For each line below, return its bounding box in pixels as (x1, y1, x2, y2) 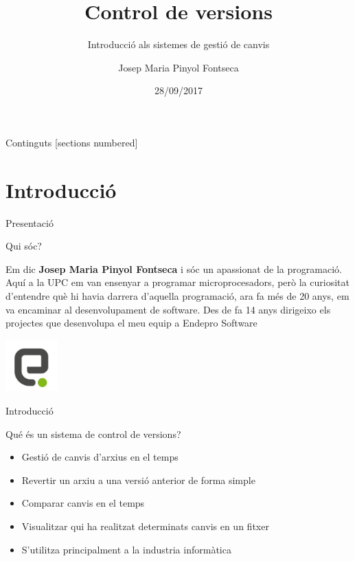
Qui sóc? (5, 239, 42, 253)
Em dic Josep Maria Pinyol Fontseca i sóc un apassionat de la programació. (5, 261, 342, 276)
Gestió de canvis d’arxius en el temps (21, 450, 179, 464)
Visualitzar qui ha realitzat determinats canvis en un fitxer (21, 518, 269, 533)
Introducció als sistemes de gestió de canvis (87, 37, 270, 52)
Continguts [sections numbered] (5, 135, 138, 149)
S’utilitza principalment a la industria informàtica (21, 542, 231, 556)
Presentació (5, 215, 54, 230)
